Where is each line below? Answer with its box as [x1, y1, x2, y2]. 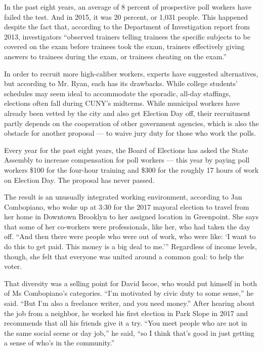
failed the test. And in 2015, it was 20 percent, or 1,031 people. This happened [4, 11, 248, 22]
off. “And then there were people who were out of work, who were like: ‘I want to [4, 231, 256, 242]
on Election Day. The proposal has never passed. [4, 174, 155, 185]
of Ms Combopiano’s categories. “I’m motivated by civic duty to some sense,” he [4, 288, 254, 298]
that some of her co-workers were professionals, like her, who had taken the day [4, 221, 250, 231]
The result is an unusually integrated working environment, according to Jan [4, 191, 242, 202]
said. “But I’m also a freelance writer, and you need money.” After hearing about [4, 298, 255, 308]
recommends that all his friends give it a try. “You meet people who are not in [4, 318, 247, 328]
